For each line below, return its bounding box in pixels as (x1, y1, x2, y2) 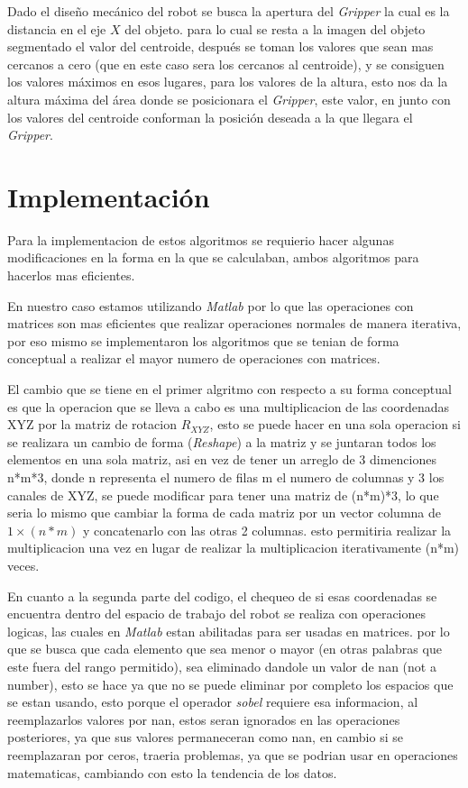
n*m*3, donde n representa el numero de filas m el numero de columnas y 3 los (7, 468, 445, 486)
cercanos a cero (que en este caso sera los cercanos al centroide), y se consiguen (7, 54, 445, 73)
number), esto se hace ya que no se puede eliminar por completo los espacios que (7, 674, 454, 693)
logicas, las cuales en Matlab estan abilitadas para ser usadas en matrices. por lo (7, 621, 450, 640)
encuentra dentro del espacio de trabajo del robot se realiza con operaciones (7, 604, 427, 623)
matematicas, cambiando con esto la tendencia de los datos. (7, 763, 337, 782)
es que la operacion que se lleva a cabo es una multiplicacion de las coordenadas (7, 397, 450, 416)
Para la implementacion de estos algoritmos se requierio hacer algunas (7, 230, 394, 249)
